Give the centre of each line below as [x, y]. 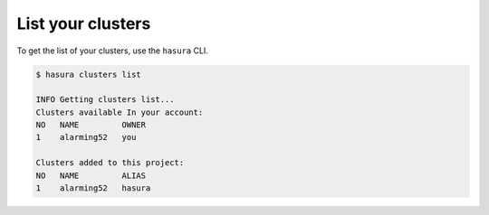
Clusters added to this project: [110, 163]
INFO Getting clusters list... [105, 100]
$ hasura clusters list [89, 74]
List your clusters [84, 23]
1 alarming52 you [86, 137]
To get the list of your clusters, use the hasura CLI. [112, 51]
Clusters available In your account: [120, 112]
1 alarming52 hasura [93, 188]
